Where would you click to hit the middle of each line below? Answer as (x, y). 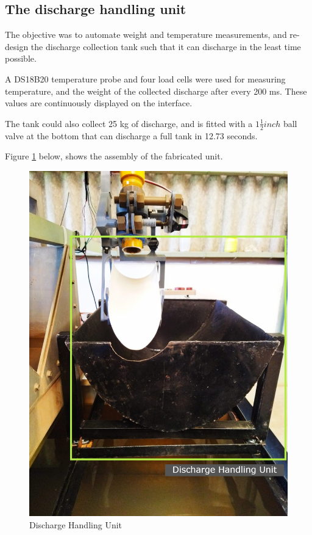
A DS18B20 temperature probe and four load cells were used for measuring (145, 78)
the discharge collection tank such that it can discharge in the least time (166, 46)
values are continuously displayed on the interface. (99, 103)
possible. (21, 58)
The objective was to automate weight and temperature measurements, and (146, 35)
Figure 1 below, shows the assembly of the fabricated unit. (114, 156)
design (17, 46)
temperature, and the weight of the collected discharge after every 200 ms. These (156, 91)
